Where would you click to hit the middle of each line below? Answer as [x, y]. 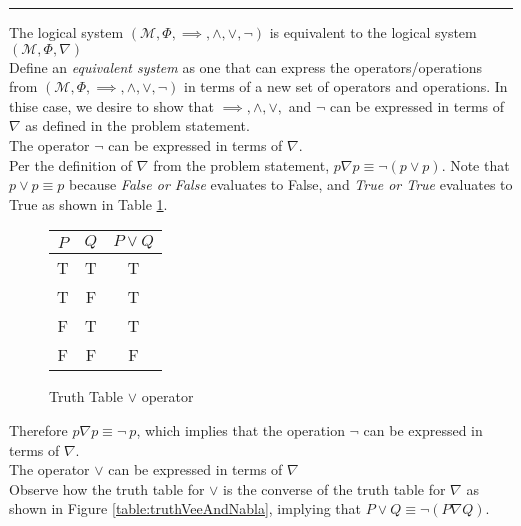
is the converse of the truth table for [334, 488]
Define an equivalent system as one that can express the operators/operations [245, 66]
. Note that [475, 164]
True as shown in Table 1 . [88, 203]
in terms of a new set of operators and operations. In [346, 86]
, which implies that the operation [240, 429]
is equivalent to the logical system [373, 32]
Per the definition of [71, 164]
